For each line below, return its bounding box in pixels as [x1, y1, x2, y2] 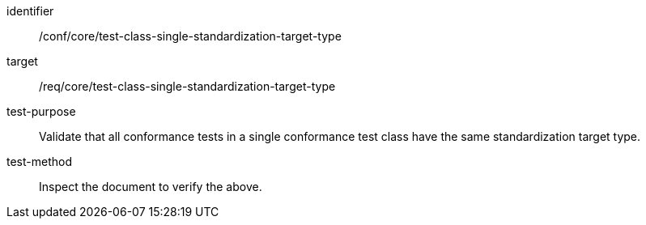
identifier [6, 4, 54, 18]
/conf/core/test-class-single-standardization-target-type [39, 29, 342, 43]
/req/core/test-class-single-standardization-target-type [39, 79, 336, 93]
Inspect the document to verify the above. [39, 180, 262, 193]
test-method [6, 155, 72, 168]
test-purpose [6, 104, 76, 118]
